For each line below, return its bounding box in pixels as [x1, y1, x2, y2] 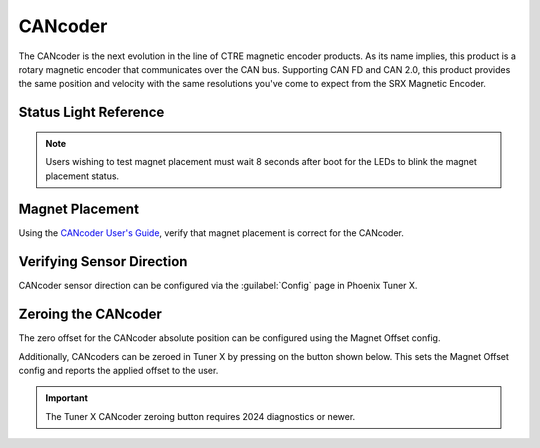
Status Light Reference [18, 104, 165, 121]
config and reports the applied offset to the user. [18, 365, 219, 377]
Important [45, 392, 89, 404]
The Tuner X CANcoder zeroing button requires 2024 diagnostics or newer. [45, 410, 356, 422]
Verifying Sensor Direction [18, 253, 188, 270]
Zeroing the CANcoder [18, 306, 162, 323]
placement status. [45, 170, 120, 182]
